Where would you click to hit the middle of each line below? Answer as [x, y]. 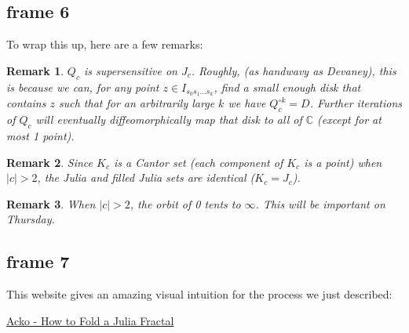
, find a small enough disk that [287, 87]
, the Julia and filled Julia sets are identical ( [146, 177]
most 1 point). [40, 136]
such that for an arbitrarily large [137, 103]
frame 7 [38, 261]
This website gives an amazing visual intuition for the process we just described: [199, 294]
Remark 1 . [35, 70]
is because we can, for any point [83, 87]
